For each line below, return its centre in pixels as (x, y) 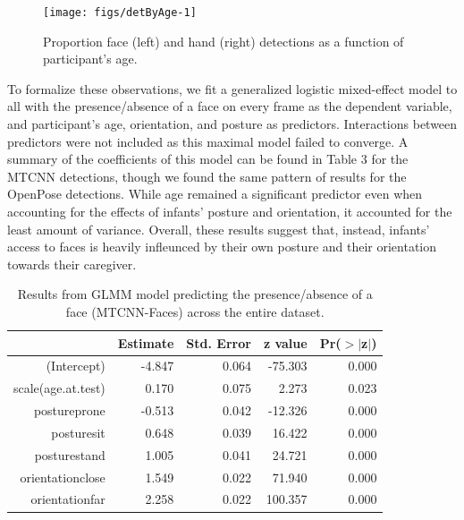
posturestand (70, 454)
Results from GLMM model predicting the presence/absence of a (195, 294)
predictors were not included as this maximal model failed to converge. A (208, 141)
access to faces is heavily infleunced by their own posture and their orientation (222, 247)
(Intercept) (76, 366)
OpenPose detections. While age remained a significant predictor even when (215, 194)
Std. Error (219, 342)
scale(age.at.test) (59, 388)
